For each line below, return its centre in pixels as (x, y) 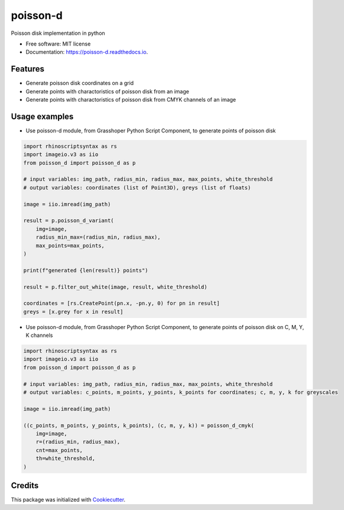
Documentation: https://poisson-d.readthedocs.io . (87, 52)
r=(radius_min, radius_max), (78, 442)
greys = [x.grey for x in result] (73, 311)
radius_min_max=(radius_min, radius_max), (98, 237)
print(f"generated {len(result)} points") (86, 270)
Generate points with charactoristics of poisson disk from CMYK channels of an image (131, 100)
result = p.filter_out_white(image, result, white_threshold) (115, 287)
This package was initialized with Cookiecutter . (68, 500)
